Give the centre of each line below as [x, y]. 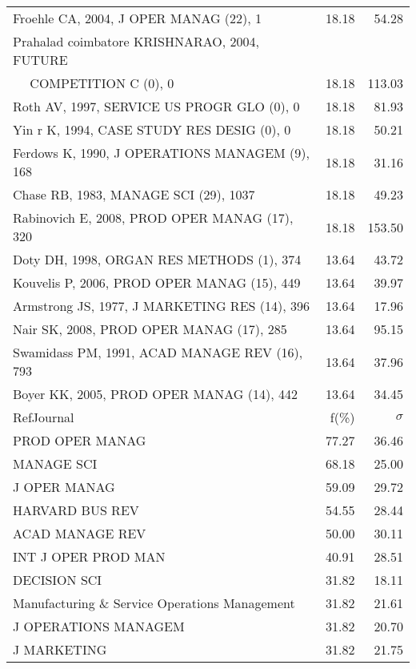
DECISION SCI [58, 580]
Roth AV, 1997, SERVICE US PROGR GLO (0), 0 [156, 106]
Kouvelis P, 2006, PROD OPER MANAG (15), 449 [157, 282]
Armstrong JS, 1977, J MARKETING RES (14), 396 [161, 306]
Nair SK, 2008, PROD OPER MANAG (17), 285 [150, 329]
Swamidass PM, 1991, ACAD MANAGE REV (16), [158, 352]
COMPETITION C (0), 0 [102, 83]
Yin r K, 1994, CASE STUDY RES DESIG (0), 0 [152, 129]
